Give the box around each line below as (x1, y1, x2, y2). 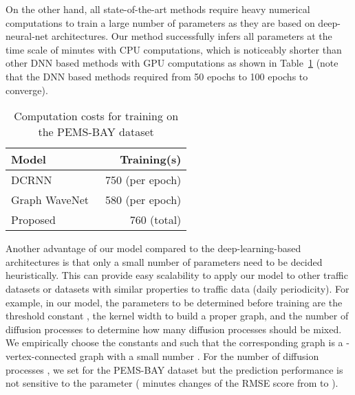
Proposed (11, 212, 56, 228)
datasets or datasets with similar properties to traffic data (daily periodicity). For (6, 281, 349, 295)
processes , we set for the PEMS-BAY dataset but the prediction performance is (6, 362, 343, 376)
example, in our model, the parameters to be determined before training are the (6, 295, 343, 309)
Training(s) (120, 151, 182, 168)
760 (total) (129, 212, 182, 228)
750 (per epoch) (105, 172, 182, 188)
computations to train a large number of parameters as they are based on (6, 15, 315, 30)
